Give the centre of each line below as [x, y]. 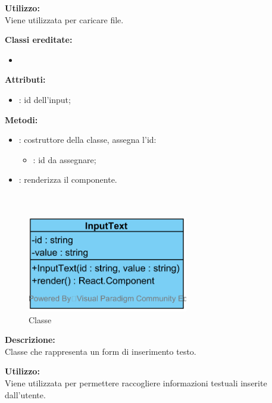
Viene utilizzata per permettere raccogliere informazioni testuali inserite [136, 383]
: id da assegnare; [65, 159]
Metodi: [21, 119]
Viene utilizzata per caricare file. [64, 19]
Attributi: [25, 79]
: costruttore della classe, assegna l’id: [87, 140]
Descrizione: [30, 340]
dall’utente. [25, 394]
